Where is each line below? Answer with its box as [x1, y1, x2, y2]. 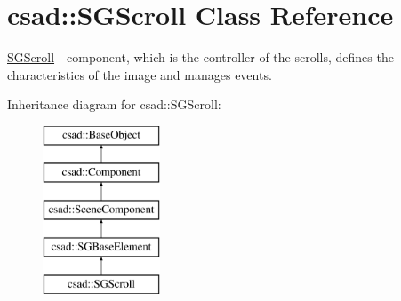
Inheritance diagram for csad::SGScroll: [7, 95, 221, 114]
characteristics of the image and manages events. [7, 65, 272, 83]
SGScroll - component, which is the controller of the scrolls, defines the [7, 48, 394, 67]
